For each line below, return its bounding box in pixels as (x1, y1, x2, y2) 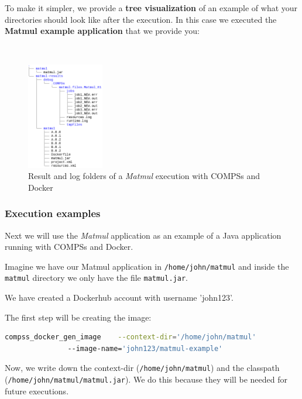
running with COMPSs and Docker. (5, 240, 133, 253)
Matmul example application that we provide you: (5, 25, 200, 37)
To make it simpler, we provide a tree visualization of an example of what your (5, 2, 298, 13)
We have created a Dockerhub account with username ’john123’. (5, 291, 234, 304)
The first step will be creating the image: (5, 311, 152, 323)
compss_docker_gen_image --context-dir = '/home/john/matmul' (5, 333, 256, 342)
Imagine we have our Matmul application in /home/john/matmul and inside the (5, 260, 289, 272)
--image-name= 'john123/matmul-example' (67, 344, 223, 353)
